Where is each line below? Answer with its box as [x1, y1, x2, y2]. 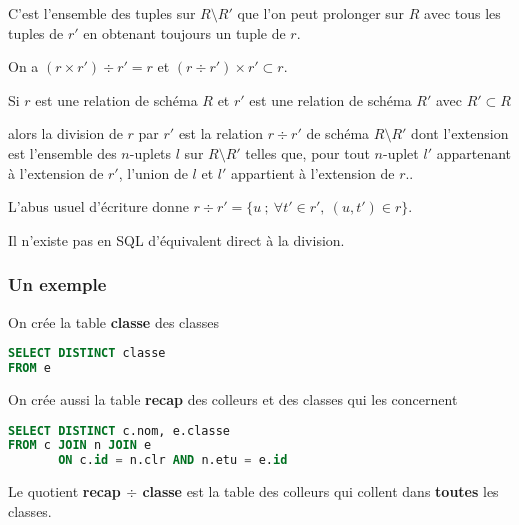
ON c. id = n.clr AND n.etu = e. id [58, 453, 288, 468]
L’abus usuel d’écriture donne [8, 196, 189, 217]
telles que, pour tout [245, 142, 370, 163]
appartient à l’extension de [231, 162, 395, 183]
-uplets [129, 142, 172, 163]
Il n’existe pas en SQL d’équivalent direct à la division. [8, 229, 345, 250]
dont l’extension [411, 123, 509, 144]
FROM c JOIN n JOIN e [8, 438, 152, 453]
